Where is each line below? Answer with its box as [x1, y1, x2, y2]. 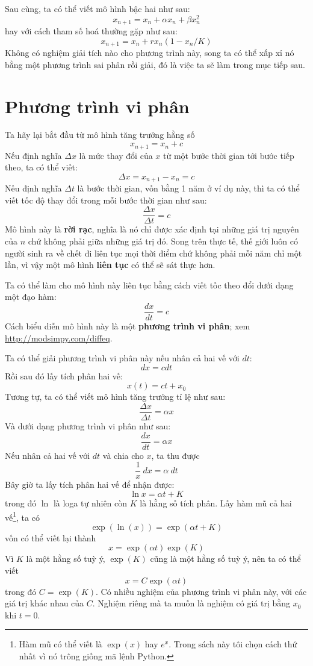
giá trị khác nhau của [5, 597, 84, 609]
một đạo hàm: [5, 290, 57, 303]
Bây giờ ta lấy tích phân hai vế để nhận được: [5, 478, 175, 491]
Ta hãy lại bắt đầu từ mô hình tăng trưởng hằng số [5, 128, 195, 141]
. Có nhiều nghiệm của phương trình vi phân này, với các [96, 585, 307, 597]
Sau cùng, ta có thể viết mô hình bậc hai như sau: [5, 2, 190, 14]
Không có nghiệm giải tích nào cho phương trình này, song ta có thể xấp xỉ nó [5, 46, 294, 59]
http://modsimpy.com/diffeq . [5, 331, 113, 344]
